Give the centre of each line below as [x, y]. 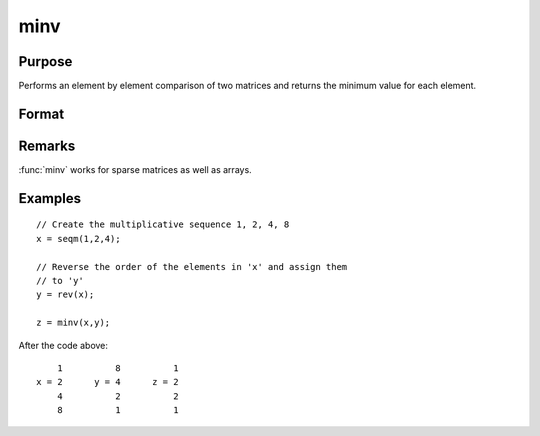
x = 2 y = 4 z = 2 [107, 382]
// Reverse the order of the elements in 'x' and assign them [192, 266]
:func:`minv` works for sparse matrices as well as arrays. [135, 169]
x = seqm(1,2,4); [78, 238]
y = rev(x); [65, 294]
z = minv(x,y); [73, 323]
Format [41, 113]
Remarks [47, 145]
